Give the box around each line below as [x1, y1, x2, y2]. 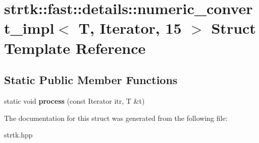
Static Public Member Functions [4, 72, 178, 88]
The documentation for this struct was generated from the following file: [4, 112, 228, 123]
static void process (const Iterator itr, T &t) [4, 95, 145, 106]
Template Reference [4, 37, 146, 58]
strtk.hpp [4, 129, 33, 140]
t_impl [4, 18, 55, 38]
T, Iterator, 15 [78, 18, 182, 38]
